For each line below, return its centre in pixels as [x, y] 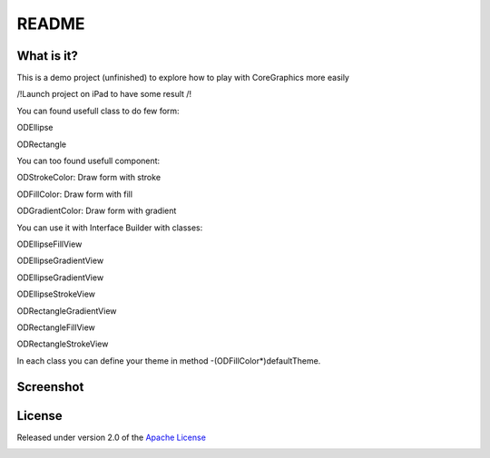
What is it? [48, 56]
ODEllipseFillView [49, 244]
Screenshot [50, 387]
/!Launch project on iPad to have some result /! [104, 94]
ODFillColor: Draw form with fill [75, 194]
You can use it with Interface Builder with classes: [110, 228]
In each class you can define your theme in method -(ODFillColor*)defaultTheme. [169, 361]
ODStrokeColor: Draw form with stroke [89, 178]
